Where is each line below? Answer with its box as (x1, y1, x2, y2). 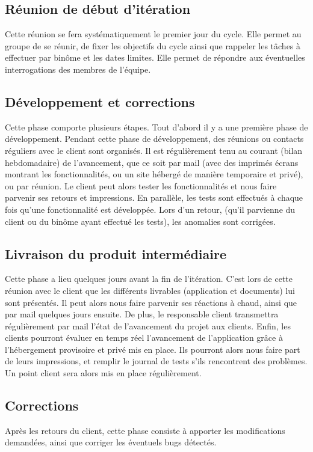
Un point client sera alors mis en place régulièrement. (5, 367, 202, 379)
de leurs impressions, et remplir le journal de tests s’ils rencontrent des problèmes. (5, 355, 308, 367)
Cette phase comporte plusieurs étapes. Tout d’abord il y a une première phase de (5, 120, 308, 133)
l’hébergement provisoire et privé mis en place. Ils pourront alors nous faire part (5, 343, 300, 355)
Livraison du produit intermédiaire (5, 244, 227, 263)
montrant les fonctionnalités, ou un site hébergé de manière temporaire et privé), (5, 168, 303, 180)
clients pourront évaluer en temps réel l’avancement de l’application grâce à (5, 331, 283, 344)
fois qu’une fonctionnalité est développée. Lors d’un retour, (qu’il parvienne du (5, 203, 296, 215)
